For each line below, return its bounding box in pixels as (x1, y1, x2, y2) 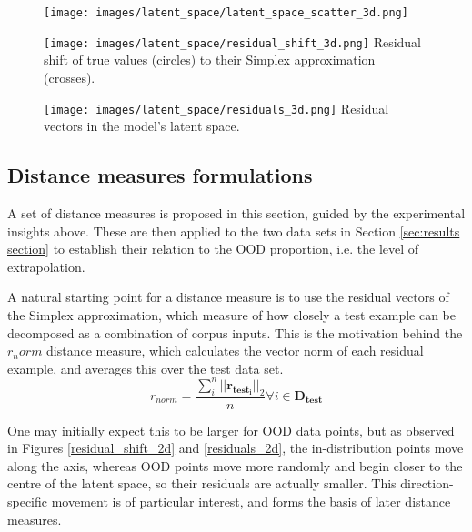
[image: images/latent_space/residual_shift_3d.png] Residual (44, 32, 422, 51)
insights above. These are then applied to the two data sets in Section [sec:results (7, 221, 460, 240)
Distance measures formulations (7, 161, 313, 189)
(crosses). (44, 67, 95, 86)
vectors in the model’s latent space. (44, 116, 240, 136)
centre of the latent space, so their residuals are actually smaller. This (7, 474, 397, 493)
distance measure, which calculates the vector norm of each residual (46, 341, 424, 360)
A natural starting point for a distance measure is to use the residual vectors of (7, 287, 449, 306)
